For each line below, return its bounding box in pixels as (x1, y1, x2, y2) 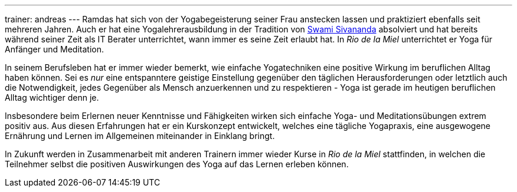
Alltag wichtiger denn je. (5, 92, 99, 102)
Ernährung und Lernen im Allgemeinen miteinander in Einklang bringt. (5, 131, 275, 141)
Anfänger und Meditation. (5, 44, 104, 54)
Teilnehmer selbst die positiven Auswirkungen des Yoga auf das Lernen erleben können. (5, 159, 349, 169)
